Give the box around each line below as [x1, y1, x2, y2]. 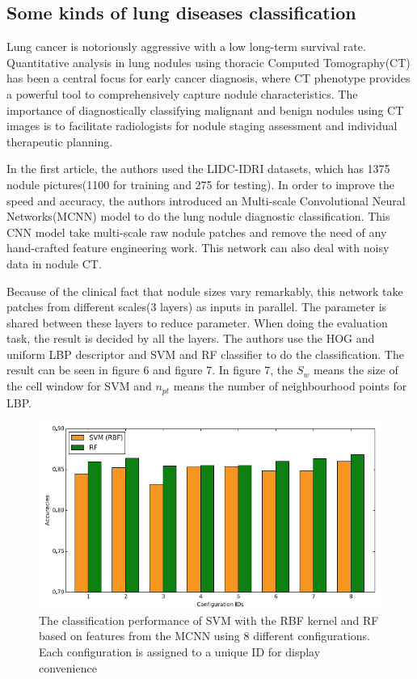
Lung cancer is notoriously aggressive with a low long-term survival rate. [6, 38, 366, 55]
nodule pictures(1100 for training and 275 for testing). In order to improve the [6, 175, 394, 192]
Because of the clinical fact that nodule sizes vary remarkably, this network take [6, 282, 403, 299]
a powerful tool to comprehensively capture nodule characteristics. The [6, 85, 358, 102]
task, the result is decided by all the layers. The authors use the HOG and [6, 330, 375, 347]
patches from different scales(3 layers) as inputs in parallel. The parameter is [6, 298, 387, 315]
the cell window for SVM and [6, 377, 152, 394]
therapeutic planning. [6, 133, 113, 150]
